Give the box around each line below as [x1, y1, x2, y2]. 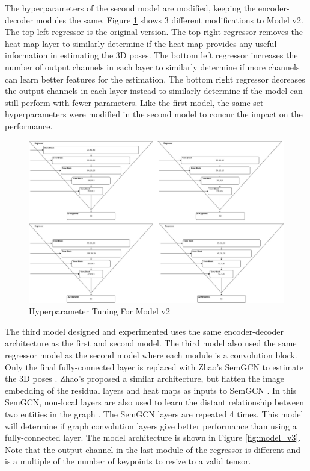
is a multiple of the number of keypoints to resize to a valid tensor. [5, 455, 251, 467]
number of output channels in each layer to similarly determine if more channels [5, 60, 300, 73]
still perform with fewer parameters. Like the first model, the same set [5, 96, 264, 108]
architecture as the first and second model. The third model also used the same [5, 337, 297, 349]
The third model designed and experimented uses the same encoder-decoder [5, 325, 284, 337]
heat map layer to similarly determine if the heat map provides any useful [5, 37, 277, 49]
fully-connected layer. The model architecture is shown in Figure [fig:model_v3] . [5, 431, 301, 444]
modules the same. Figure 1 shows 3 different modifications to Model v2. [35, 13, 303, 26]
